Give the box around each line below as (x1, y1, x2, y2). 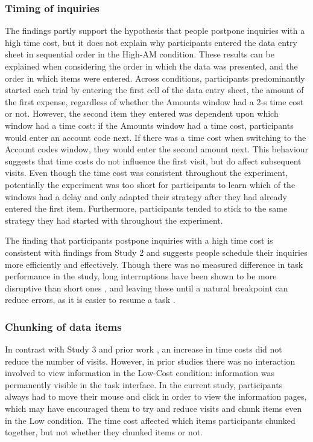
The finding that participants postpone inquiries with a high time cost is (5, 234, 273, 247)
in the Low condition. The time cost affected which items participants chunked (5, 414, 296, 426)
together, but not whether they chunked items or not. (5, 426, 203, 438)
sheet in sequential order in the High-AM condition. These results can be (5, 48, 274, 60)
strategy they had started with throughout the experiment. (5, 213, 223, 226)
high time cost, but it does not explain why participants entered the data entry (5, 36, 297, 48)
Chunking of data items (5, 319, 122, 334)
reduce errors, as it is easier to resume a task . (5, 293, 175, 306)
